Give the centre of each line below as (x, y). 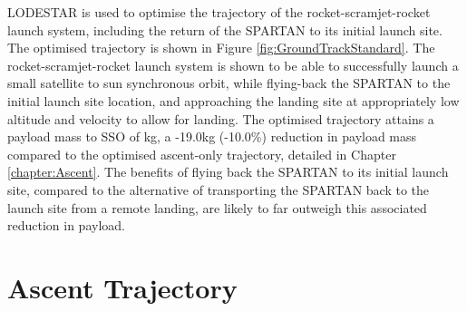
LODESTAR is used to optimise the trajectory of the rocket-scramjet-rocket (219, 12)
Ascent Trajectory (122, 287)
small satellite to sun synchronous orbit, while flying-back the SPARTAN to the (229, 83)
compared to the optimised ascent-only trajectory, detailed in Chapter (202, 154)
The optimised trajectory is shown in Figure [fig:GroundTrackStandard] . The (221, 48)
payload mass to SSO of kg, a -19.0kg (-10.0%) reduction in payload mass (212, 136)
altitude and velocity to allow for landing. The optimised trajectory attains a (221, 118)
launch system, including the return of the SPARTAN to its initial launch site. (225, 29)
